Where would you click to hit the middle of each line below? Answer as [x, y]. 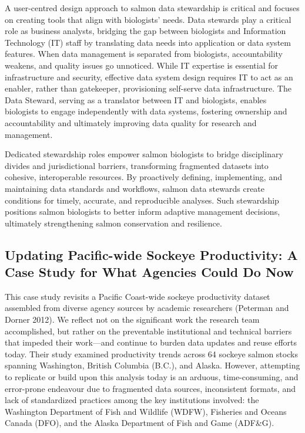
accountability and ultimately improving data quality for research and [131, 122]
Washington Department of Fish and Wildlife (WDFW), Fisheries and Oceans [146, 411]
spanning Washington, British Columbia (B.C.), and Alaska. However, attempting [152, 365]
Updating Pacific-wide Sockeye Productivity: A [151, 254]
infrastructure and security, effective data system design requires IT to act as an [149, 77]
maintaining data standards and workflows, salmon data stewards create [135, 188]
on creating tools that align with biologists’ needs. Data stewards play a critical [148, 19]
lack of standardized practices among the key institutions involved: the [132, 400]
